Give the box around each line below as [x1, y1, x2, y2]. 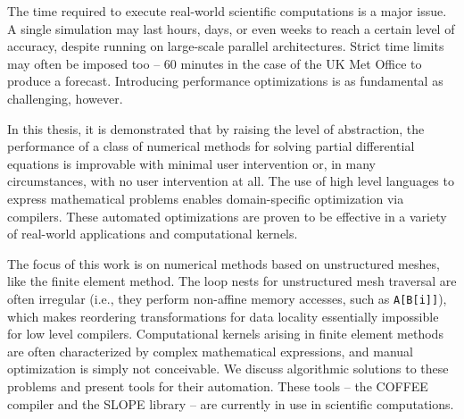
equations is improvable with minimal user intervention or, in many [7, 154, 377, 172]
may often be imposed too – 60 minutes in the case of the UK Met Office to [7, 54, 422, 72]
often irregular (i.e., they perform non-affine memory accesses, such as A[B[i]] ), [7, 289, 447, 307]
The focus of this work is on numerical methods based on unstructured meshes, [7, 254, 440, 272]
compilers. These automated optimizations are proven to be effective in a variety [7, 206, 447, 225]
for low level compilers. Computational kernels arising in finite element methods [7, 324, 443, 343]
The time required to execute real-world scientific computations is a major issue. [7, 2, 447, 20]
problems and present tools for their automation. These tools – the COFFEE [7, 376, 428, 395]
